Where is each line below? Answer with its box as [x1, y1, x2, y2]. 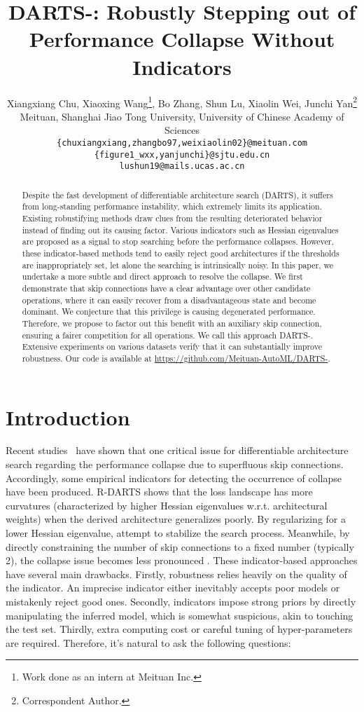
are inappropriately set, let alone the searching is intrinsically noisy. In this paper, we [22, 259, 333, 271]
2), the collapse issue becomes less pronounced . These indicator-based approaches [6, 553, 358, 568]
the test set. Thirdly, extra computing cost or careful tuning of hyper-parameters [6, 622, 353, 636]
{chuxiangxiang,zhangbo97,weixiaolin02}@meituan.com [57, 137, 307, 148]
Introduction [6, 402, 130, 431]
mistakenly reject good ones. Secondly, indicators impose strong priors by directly [6, 594, 356, 609]
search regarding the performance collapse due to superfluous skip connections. [6, 457, 344, 472]
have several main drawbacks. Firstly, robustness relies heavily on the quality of [6, 566, 347, 581]
